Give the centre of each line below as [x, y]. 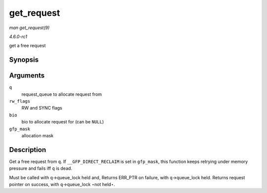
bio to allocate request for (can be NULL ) [63, 122]
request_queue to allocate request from [62, 94]
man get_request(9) [29, 28]
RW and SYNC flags [42, 108]
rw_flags [20, 101]
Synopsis [24, 60]
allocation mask [38, 135]
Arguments [27, 76]
